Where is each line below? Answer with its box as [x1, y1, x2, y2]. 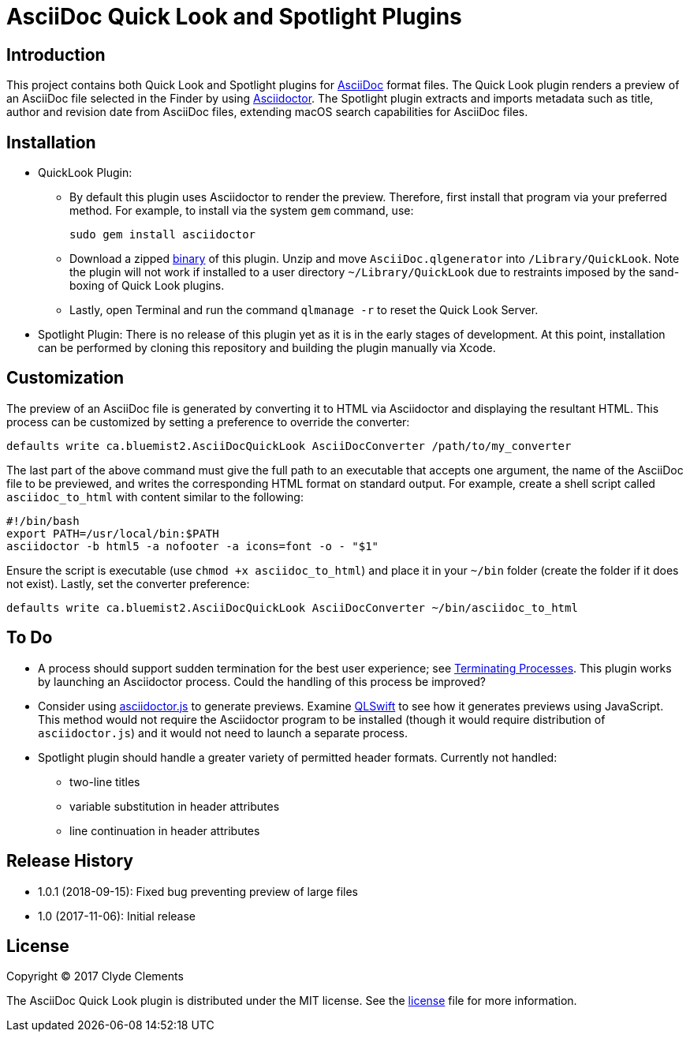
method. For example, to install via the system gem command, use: [69, 204, 414, 218]
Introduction [6, 44, 106, 65]
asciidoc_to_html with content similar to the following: [6, 489, 304, 504]
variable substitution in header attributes [69, 799, 280, 813]
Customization [6, 368, 125, 388]
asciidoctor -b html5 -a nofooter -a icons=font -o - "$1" [6, 539, 379, 553]
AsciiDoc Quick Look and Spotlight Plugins [6, 3, 462, 30]
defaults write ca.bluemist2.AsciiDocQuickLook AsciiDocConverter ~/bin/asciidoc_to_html [6, 601, 578, 614]
